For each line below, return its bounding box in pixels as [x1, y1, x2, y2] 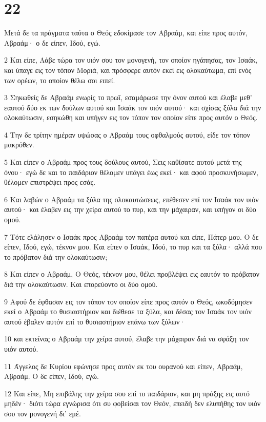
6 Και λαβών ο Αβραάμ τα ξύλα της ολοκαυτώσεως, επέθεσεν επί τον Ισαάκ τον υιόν [4, 194, 259, 204]
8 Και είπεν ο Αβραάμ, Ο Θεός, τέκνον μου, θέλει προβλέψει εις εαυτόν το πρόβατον [4, 268, 260, 279]
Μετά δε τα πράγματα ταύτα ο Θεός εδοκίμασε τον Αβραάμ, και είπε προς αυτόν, [4, 27, 248, 38]
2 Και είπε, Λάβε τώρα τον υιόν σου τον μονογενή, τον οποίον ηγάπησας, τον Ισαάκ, [4, 54, 258, 65]
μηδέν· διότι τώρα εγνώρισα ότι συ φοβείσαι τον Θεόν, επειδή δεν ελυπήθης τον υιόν [4, 398, 261, 409]
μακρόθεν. [4, 139, 34, 150]
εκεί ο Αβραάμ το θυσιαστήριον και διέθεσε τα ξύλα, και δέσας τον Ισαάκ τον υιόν [4, 306, 252, 317]
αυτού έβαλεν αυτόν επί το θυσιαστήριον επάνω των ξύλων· [4, 316, 186, 327]
